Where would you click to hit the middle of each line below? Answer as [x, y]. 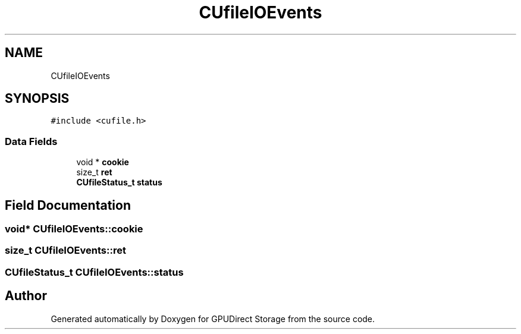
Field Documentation [68, 205]
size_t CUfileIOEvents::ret [65, 250]
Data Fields [31, 141]
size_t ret [94, 172]
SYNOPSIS [37, 99]
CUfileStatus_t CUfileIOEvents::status [94, 272]
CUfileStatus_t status [119, 182]
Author [26, 296]
